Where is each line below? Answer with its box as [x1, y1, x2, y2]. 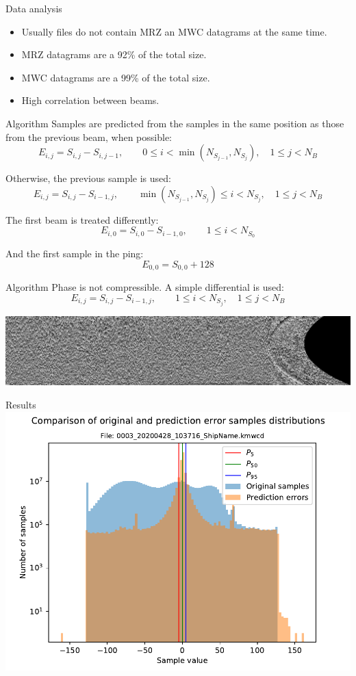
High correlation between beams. [21, 93, 160, 107]
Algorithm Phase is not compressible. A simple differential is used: [5, 280, 284, 294]
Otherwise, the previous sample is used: [5, 171, 171, 185]
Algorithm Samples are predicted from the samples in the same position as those [5, 116, 344, 130]
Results [5, 397, 36, 411]
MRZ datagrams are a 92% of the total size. [21, 47, 207, 62]
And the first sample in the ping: [5, 246, 144, 261]
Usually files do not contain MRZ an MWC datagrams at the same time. [21, 24, 327, 38]
